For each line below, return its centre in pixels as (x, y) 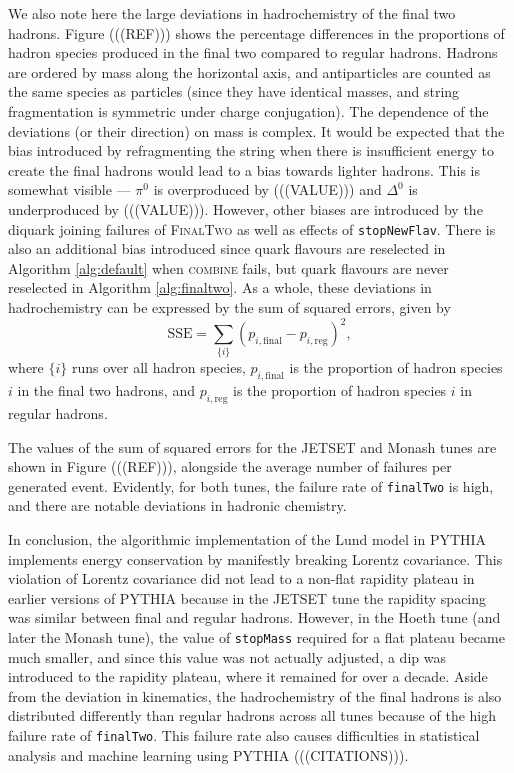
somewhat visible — (69, 189)
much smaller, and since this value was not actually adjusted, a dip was (227, 656)
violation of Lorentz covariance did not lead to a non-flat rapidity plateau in (241, 578)
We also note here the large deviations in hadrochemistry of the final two (232, 13)
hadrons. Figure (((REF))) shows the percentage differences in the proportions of (256, 32)
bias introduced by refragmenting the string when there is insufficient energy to (251, 150)
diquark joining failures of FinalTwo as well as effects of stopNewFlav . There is (252, 228)
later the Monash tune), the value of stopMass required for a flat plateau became (256, 636)
